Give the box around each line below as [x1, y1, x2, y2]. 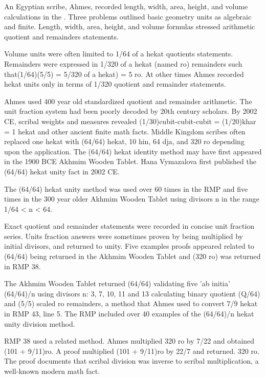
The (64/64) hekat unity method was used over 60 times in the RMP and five [4, 183, 248, 194]
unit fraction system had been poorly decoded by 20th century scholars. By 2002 [4, 106, 257, 116]
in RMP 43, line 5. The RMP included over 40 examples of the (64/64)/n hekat [4, 308, 254, 319]
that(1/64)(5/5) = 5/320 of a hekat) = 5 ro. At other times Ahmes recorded [4, 68, 244, 79]
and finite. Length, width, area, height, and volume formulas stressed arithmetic [4, 21, 255, 32]
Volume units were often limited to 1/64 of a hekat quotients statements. [4, 48, 233, 59]
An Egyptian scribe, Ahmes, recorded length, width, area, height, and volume [4, 1, 248, 11]
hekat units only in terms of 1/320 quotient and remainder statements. [4, 78, 226, 89]
